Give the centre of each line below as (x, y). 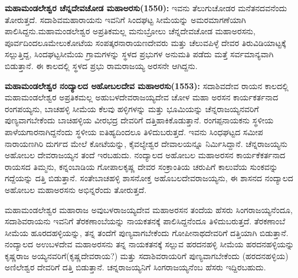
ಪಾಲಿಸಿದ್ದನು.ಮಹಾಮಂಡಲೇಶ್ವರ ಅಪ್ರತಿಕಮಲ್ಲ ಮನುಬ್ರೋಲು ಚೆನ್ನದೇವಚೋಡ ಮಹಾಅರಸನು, (130, 31)
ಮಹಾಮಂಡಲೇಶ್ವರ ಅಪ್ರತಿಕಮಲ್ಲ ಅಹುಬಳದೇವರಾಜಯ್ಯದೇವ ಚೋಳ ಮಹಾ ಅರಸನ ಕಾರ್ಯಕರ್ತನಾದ (142, 97)
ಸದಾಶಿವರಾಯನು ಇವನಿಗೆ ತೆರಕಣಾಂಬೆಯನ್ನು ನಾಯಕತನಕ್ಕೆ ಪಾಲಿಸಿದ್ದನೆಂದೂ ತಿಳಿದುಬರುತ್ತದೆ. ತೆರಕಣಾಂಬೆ (145, 221)
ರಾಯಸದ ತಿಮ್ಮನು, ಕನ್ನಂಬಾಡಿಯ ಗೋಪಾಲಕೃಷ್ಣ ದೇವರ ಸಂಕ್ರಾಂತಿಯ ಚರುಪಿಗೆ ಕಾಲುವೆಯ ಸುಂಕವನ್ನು (141, 166)
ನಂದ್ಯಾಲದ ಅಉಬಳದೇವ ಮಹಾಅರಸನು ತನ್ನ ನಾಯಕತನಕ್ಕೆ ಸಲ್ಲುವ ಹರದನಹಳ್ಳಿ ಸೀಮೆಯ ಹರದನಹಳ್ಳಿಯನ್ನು (150, 244)
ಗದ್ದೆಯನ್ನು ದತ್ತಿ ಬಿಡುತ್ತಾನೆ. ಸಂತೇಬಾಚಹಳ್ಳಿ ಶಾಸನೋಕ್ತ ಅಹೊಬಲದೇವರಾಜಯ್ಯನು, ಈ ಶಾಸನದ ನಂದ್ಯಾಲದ (149, 178)
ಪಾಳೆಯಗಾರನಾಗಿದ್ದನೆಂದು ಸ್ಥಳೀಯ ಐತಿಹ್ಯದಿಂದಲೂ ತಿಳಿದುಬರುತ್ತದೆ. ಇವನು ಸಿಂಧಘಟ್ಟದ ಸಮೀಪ (134, 131)
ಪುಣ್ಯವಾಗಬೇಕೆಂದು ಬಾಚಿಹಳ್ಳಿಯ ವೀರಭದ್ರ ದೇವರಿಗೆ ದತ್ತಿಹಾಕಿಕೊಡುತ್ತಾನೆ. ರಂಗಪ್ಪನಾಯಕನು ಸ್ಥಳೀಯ (139, 120)
